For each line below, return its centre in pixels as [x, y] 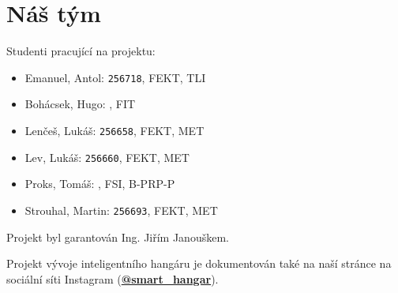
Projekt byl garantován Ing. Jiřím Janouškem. [118, 237]
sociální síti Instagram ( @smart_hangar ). [113, 278]
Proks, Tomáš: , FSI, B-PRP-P [100, 184]
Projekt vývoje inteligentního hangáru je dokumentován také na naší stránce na [199, 263]
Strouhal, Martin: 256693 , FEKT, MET [121, 210]
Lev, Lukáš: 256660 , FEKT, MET [107, 157]
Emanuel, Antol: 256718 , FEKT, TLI [115, 77]
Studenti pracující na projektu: [81, 51]
